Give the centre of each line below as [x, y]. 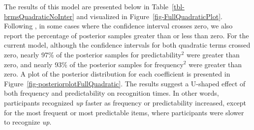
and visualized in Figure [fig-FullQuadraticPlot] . [150, 16]
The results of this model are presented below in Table [86, 6]
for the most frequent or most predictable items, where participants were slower [124, 112]
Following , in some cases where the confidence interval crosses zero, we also [118, 26]
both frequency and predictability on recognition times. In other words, [111, 93]
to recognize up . [28, 122]
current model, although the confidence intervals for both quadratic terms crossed [127, 45]
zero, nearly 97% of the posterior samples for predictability [93, 54]
